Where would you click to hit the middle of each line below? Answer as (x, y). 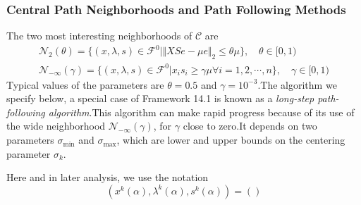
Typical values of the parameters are (85, 84)
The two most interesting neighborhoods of (99, 36)
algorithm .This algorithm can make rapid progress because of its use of (201, 112)
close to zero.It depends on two (250, 126)
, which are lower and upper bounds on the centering (231, 140)
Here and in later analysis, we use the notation (108, 177)
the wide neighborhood (56, 126)
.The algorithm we (297, 84)
